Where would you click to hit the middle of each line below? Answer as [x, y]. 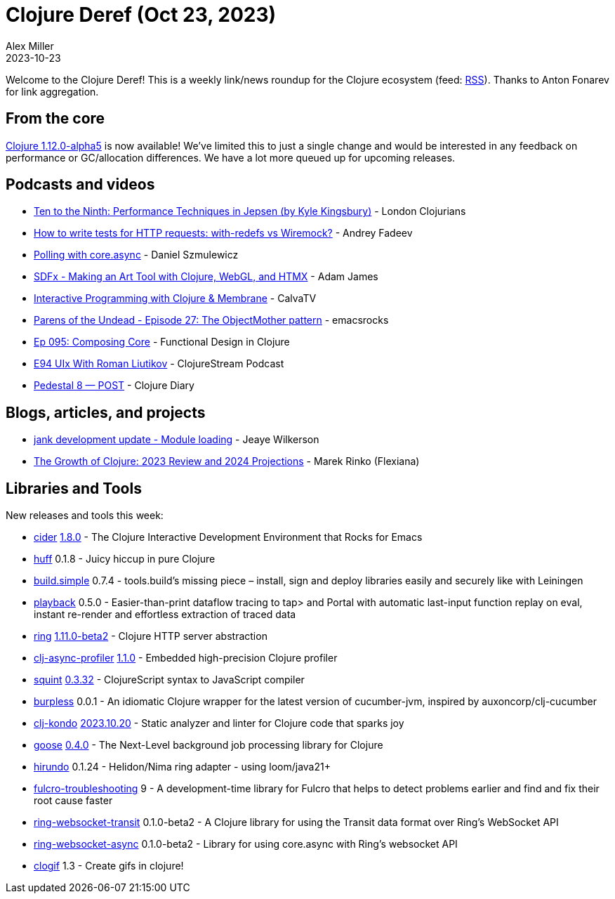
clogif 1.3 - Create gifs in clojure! [109, 866]
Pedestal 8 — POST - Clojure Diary [114, 386]
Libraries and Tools [74, 488]
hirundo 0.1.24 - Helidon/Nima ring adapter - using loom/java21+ [182, 767]
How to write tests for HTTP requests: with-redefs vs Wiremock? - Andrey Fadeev [223, 233]
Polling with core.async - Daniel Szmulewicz [136, 255]
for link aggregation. [52, 91]
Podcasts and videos [80, 185]
